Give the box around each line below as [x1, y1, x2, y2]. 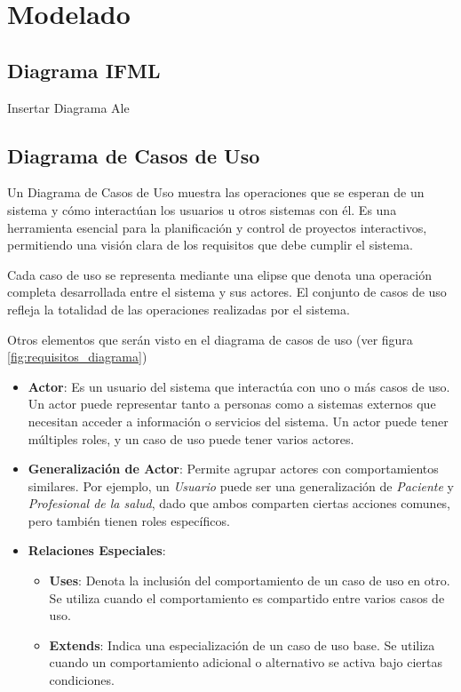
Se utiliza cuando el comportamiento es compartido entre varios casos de [49, 588, 445, 607]
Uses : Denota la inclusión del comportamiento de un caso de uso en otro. [49, 571, 450, 590]
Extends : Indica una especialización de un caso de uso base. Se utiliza [49, 635, 435, 654]
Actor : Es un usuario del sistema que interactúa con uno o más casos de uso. [28, 377, 450, 395]
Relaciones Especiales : [28, 541, 166, 560]
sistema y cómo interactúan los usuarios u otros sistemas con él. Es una [7, 200, 397, 219]
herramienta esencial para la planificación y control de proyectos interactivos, [7, 218, 427, 236]
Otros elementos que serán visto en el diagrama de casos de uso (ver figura [7, 330, 413, 348]
